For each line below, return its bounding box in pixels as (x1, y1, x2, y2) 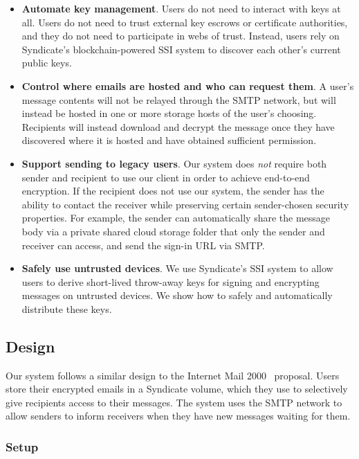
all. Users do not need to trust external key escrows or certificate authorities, (21, 15, 348, 29)
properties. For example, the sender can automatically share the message (21, 210, 331, 225)
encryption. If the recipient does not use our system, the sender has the (21, 183, 324, 198)
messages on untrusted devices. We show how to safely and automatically (21, 288, 333, 303)
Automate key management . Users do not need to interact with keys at (21, 1, 341, 15)
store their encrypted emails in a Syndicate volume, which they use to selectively (6, 381, 348, 396)
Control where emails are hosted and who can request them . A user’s (21, 78, 354, 93)
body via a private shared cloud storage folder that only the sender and (21, 224, 325, 238)
